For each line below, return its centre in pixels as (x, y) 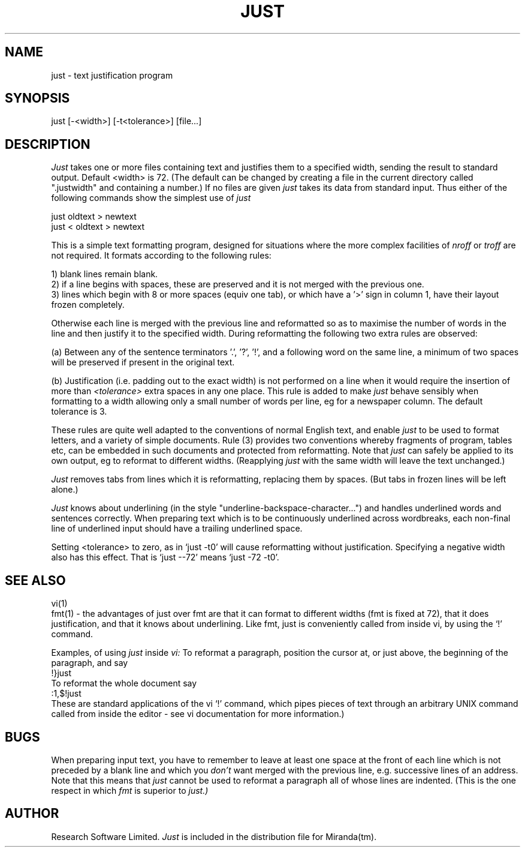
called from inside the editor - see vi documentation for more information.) (198, 714)
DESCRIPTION (48, 144)
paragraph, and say (90, 663)
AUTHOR (32, 814)
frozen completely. (88, 305)
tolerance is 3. (79, 412)
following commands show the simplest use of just (151, 198)
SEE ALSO (35, 580)
